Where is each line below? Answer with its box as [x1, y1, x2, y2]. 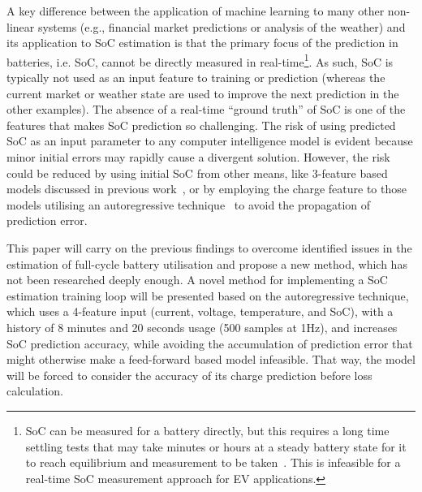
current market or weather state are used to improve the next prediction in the [6, 84, 399, 101]
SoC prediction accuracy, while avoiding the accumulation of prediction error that [6, 334, 413, 352]
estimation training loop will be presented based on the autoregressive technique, [6, 287, 409, 304]
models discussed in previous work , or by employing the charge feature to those [6, 180, 407, 197]
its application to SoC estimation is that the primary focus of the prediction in [6, 34, 398, 51]
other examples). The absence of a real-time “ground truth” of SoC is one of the [6, 101, 406, 118]
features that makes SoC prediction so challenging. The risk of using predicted [6, 116, 396, 133]
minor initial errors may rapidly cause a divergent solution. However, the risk [6, 149, 390, 165]
